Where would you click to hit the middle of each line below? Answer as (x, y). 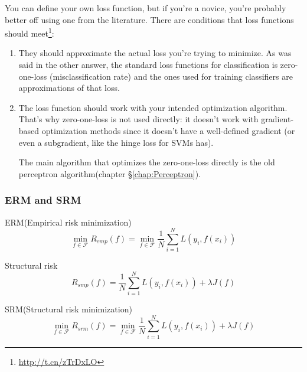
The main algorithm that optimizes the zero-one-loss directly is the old (147, 162)
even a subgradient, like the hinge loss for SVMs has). (116, 142)
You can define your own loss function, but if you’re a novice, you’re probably (146, 8)
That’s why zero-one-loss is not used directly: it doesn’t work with (138, 119)
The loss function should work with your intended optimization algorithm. (153, 107)
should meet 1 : (30, 32)
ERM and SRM (43, 200)
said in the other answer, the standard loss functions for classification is (148, 65)
